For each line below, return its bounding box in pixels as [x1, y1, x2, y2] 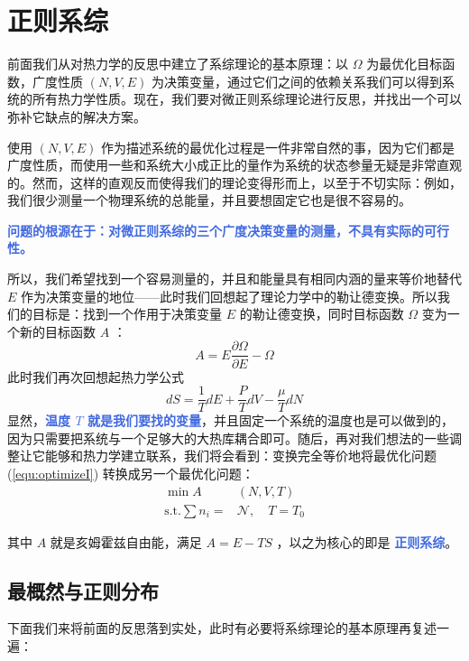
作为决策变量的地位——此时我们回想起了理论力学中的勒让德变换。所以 [21, 286, 438, 305]
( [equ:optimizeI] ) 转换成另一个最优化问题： [7, 463, 254, 482]
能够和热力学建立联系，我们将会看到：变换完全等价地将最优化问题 [44, 446, 437, 465]
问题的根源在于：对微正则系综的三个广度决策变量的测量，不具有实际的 [7, 220, 424, 239]
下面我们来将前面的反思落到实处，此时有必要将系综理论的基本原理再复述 [7, 619, 437, 638]
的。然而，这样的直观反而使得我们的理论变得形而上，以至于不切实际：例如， [7, 172, 462, 191]
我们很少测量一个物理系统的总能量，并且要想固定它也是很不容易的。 [7, 191, 411, 209]
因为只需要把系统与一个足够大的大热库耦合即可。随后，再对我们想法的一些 [7, 428, 449, 447]
